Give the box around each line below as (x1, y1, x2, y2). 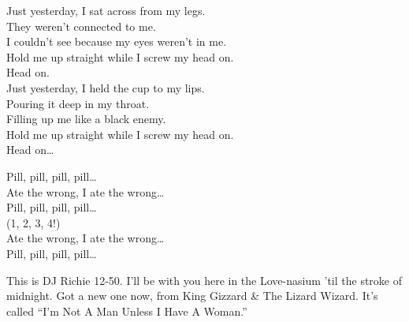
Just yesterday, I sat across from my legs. (6, 2, 206, 18)
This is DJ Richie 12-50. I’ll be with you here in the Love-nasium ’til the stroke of (6, 271, 403, 288)
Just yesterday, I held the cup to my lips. (6, 79, 205, 95)
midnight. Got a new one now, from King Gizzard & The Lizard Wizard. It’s (6, 287, 378, 304)
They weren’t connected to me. (6, 17, 156, 34)
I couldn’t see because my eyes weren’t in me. (6, 33, 227, 50)
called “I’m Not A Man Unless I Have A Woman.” (6, 302, 247, 319)
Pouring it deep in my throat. (6, 95, 150, 111)
